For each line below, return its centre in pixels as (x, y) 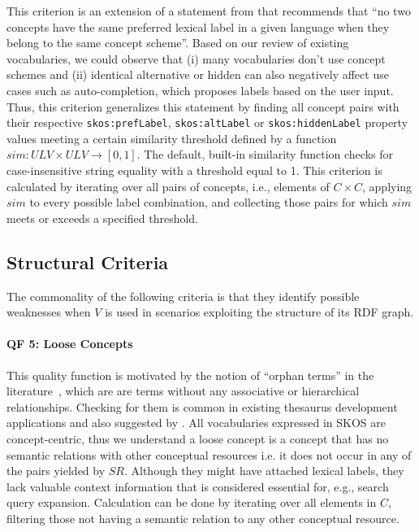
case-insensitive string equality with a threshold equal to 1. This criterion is (194, 170)
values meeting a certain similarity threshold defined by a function (172, 138)
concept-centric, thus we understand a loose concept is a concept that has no (198, 438)
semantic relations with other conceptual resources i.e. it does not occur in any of (209, 454)
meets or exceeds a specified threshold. (103, 218)
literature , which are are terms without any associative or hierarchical (183, 391)
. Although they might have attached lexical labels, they (264, 471)
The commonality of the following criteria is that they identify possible (183, 296)
